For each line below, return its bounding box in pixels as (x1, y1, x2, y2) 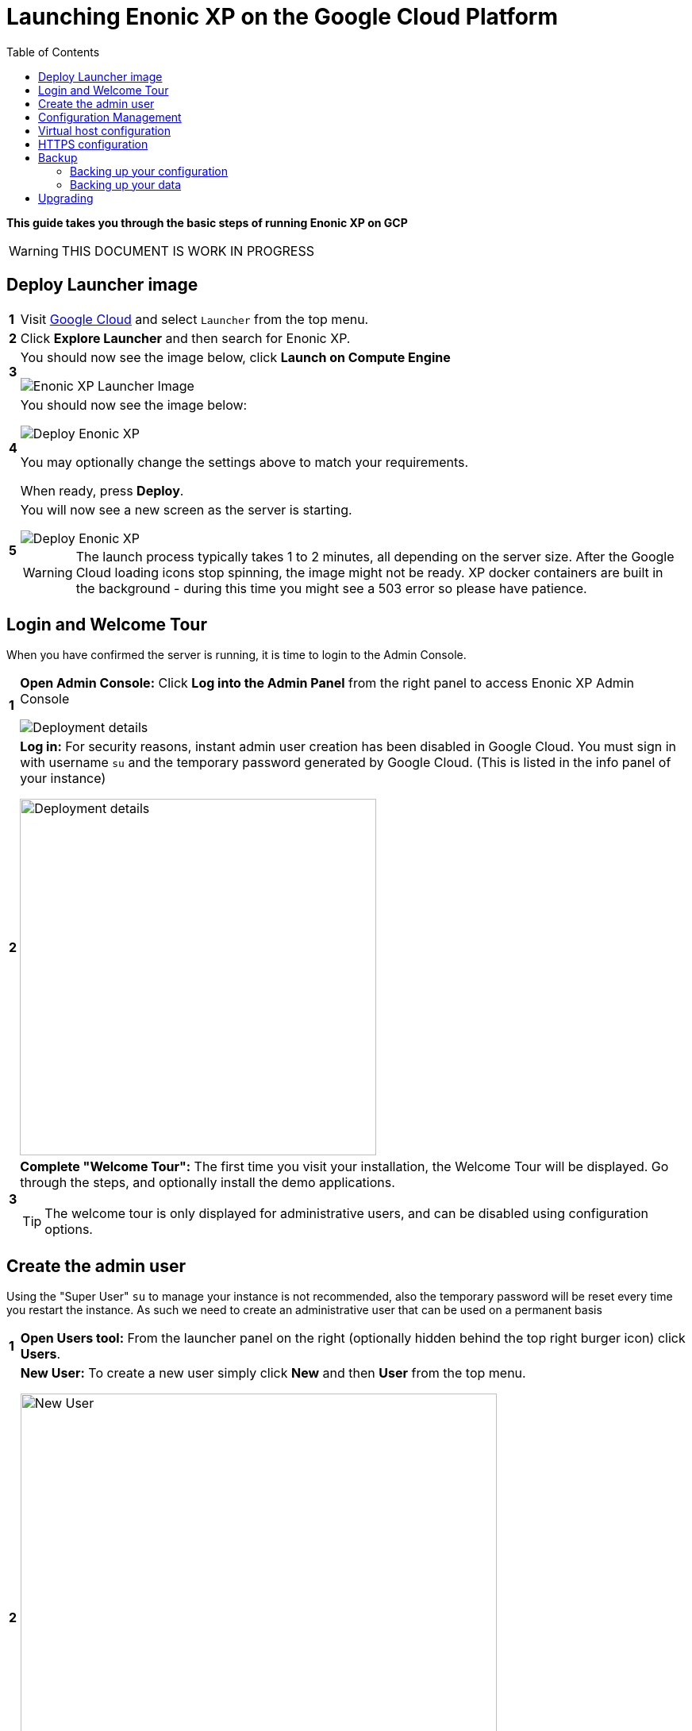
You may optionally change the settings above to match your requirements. (20, 453, 469, 470)
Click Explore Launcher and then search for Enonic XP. (20, 330, 351, 346)
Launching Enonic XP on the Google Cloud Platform (6, 3, 559, 30)
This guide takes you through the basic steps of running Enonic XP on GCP (6, 215, 408, 229)
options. (44, 1221, 93, 1238)
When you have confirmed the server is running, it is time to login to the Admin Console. (6, 648, 467, 662)
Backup (38, 150, 78, 164)
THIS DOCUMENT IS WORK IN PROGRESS (61, 242, 315, 259)
